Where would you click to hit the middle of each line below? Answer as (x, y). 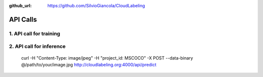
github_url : (20, 6)
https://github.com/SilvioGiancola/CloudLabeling (96, 6)
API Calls (23, 19)
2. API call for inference (37, 46)
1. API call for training (35, 33)
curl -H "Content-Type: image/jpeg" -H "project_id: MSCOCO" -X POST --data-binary (107, 58)
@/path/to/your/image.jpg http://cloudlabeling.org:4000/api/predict (89, 64)
